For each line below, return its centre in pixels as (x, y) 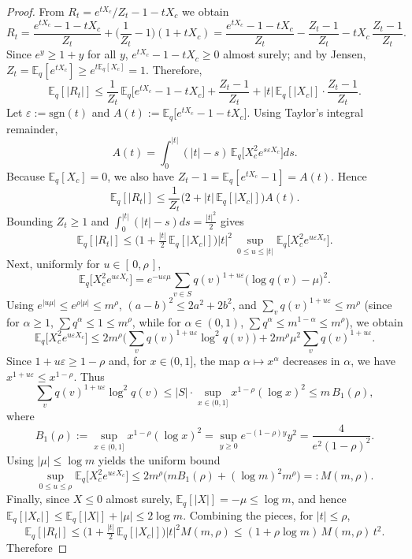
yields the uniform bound (159, 459)
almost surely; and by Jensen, (295, 54)
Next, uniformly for (53, 264)
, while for (156, 321)
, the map (217, 360)
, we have (373, 360)
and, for (127, 360)
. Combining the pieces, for (248, 514)
